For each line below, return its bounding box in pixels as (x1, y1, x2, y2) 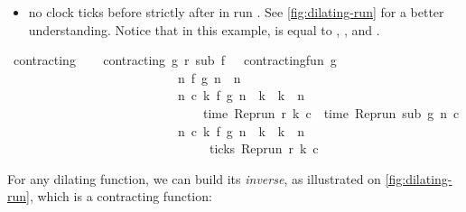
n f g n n (177, 68, 241, 87)
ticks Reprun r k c (209, 139, 319, 158)
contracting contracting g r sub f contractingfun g (13, 51, 337, 69)
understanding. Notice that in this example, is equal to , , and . (28, 20, 380, 39)
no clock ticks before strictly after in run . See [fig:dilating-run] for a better (28, 3, 444, 21)
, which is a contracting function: (29, 187, 212, 206)
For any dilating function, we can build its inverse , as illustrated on (7, 169, 381, 188)
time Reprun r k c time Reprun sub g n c (202, 103, 460, 122)
